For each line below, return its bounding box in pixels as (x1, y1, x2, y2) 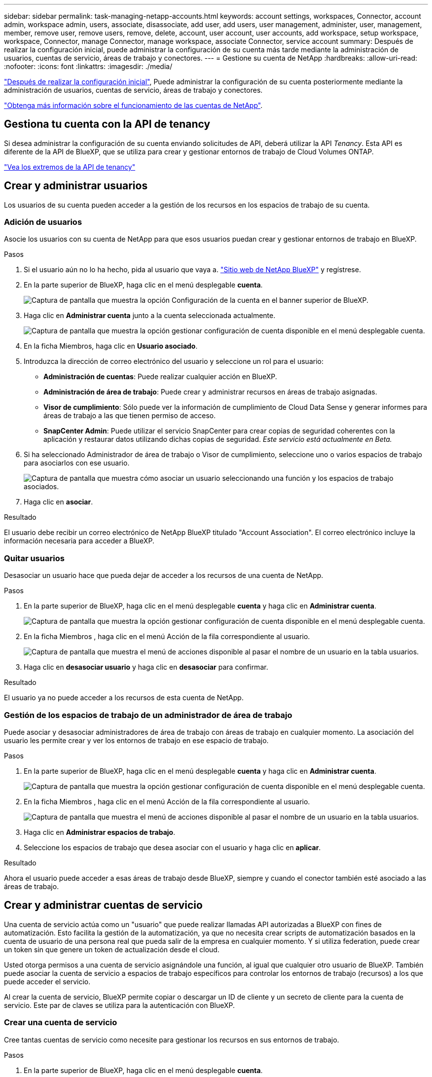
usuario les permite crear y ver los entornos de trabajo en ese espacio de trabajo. (4, 736, 269, 745)
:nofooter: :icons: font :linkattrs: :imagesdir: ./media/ (4, 62, 173, 71)
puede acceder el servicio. (4, 977, 91, 986)
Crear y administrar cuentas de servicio (4, 899, 203, 912)
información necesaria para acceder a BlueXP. (4, 537, 154, 545)
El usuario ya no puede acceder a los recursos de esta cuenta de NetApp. (4, 693, 244, 702)
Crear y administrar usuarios (4, 179, 148, 192)
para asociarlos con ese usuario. (24, 459, 130, 467)
